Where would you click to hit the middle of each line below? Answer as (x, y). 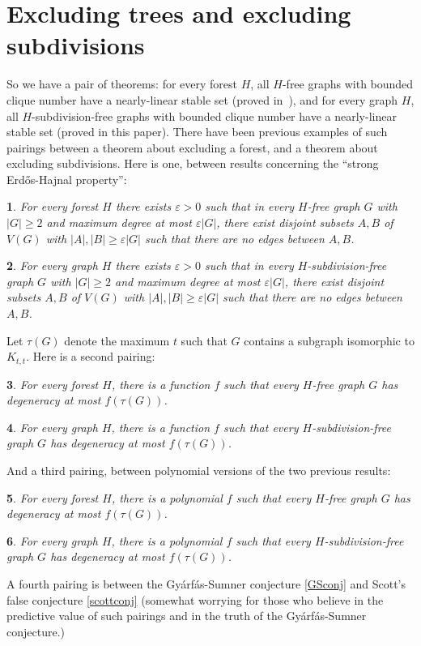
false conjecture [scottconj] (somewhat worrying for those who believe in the (195, 599)
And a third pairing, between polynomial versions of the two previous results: (199, 471)
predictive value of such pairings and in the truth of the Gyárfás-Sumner (187, 616)
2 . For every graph (52, 265)
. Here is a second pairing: (91, 356)
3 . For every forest (53, 384)
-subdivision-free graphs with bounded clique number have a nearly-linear (214, 116)
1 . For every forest (53, 206)
